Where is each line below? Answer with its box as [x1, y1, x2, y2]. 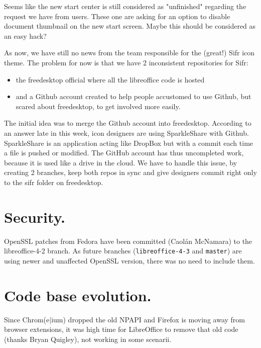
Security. [4, 206, 65, 227]
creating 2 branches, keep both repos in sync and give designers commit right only [4, 167, 257, 178]
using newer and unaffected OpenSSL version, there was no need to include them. [4, 255, 255, 266]
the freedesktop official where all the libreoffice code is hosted [16, 74, 205, 84]
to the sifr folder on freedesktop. [4, 177, 103, 187]
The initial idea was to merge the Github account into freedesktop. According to [4, 118, 251, 128]
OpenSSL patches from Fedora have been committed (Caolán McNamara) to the [4, 235, 252, 246]
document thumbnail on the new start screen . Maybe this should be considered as [4, 21, 256, 31]
